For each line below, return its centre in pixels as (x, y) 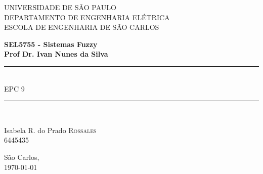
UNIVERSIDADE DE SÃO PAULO (60, 7)
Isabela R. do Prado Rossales (50, 130)
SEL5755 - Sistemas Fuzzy (51, 44)
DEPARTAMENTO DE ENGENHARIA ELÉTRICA (87, 17)
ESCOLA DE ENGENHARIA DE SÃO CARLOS (82, 27)
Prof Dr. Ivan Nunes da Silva (56, 54)
